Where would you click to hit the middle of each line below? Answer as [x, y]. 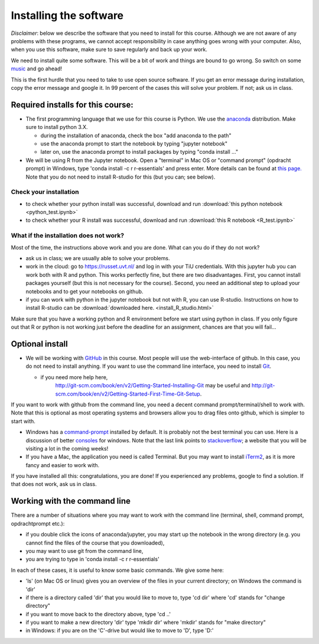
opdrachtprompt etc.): [38, 523]
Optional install [39, 344]
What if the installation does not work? [67, 235]
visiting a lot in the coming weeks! [67, 448]
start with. [23, 421]
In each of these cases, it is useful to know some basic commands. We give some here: [117, 570]
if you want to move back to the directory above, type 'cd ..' [98, 614]
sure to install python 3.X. [57, 127]
